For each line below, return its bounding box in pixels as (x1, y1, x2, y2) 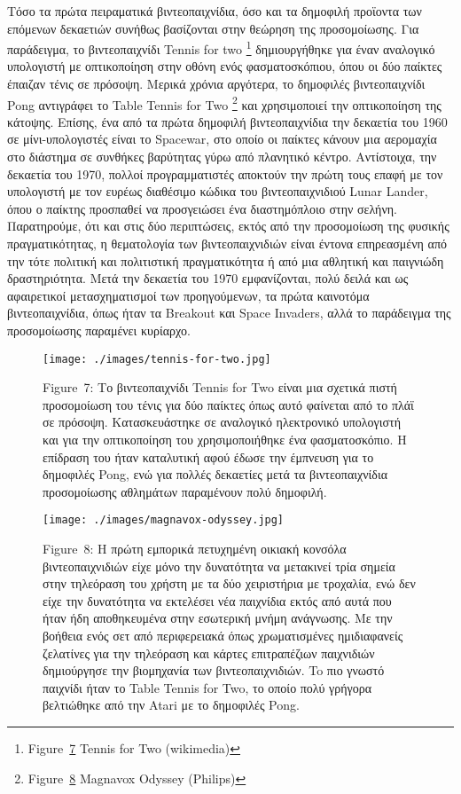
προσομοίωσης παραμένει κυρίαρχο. (7, 321, 191, 339)
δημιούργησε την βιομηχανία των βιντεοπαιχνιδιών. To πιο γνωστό (43, 661, 385, 680)
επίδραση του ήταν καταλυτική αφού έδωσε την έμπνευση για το (43, 447, 374, 466)
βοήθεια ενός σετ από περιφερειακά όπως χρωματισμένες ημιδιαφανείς (43, 626, 403, 645)
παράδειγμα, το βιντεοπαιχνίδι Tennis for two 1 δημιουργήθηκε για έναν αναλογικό (7, 37, 435, 58)
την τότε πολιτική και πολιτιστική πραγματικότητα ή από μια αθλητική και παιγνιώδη (7, 251, 444, 270)
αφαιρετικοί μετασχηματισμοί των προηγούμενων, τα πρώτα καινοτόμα (7, 286, 370, 304)
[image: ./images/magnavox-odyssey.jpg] (43, 514, 285, 527)
